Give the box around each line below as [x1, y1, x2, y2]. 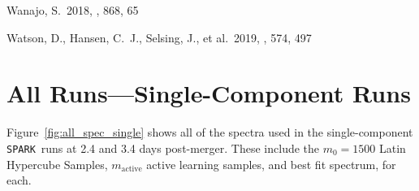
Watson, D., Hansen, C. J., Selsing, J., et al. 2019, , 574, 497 [6, 28, 312, 46]
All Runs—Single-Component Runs [6, 76, 411, 110]
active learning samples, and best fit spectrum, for [146, 155, 396, 172]
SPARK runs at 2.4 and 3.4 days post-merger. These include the [6, 139, 320, 156]
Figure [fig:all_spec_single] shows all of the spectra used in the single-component [6, 124, 413, 141]
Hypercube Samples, [6, 155, 108, 172]
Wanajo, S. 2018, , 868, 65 [6, 2, 139, 18]
